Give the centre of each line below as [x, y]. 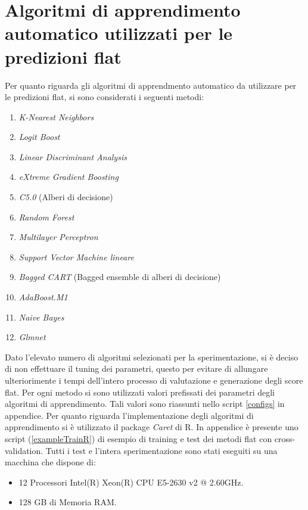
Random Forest [46, 217]
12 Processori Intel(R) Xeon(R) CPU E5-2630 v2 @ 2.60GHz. [131, 482]
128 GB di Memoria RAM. [68, 502]
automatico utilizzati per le [119, 33]
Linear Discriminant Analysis [73, 156]
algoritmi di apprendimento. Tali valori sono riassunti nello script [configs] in [145, 404]
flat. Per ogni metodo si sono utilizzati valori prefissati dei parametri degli [140, 392]
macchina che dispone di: [50, 462]
